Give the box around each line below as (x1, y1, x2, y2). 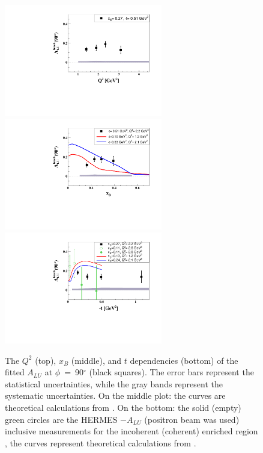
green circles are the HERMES (5, 413, 118, 425)
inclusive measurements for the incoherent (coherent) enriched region (5, 425, 258, 437)
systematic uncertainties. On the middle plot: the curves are (5, 389, 226, 402)
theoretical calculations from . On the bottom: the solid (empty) (5, 401, 241, 414)
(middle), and (71, 354, 122, 366)
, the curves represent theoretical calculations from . (5, 436, 196, 449)
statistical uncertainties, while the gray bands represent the (5, 377, 223, 390)
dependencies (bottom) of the (130, 354, 238, 366)
